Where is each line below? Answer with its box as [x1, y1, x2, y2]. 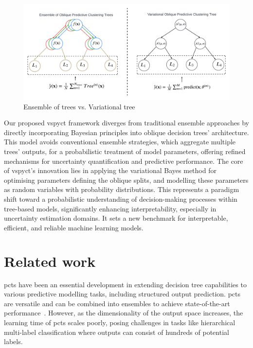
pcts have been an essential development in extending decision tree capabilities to [4, 279, 247, 289]
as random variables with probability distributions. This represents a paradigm [4, 184, 239, 194]
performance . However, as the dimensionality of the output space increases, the [4, 308, 243, 318]
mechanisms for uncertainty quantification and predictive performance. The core [4, 156, 243, 166]
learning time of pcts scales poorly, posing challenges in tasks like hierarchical [4, 317, 235, 327]
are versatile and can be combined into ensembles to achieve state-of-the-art [4, 298, 230, 308]
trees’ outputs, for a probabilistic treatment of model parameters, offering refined [4, 146, 246, 157]
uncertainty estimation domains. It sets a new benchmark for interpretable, [4, 213, 228, 223]
